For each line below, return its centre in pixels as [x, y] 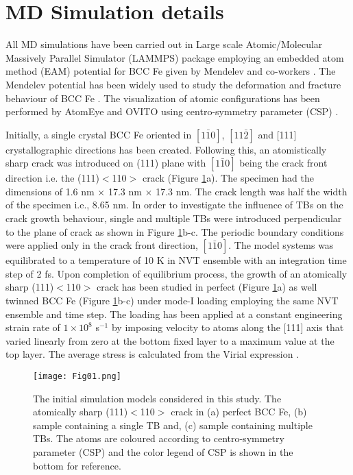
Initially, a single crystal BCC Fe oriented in [99, 134]
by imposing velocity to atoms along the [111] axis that [228, 327]
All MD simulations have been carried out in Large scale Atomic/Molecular [164, 44]
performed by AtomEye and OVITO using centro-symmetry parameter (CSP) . [172, 111]
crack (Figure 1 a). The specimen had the [228, 178]
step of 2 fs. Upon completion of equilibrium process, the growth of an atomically [176, 273]
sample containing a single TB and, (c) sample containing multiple [173, 425]
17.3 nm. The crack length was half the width [252, 191]
